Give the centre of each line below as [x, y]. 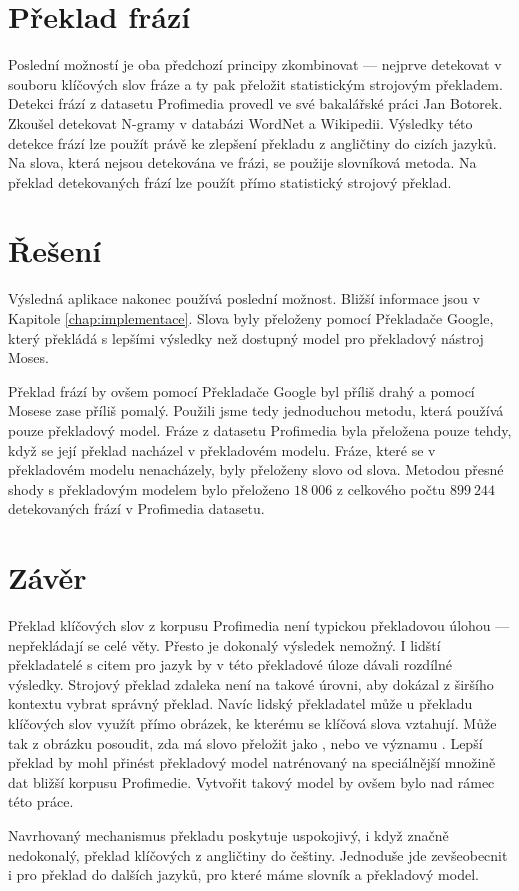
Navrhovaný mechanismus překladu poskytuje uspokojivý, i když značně [228, 835]
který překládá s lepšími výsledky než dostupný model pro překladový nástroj [246, 337]
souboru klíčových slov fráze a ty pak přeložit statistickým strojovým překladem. [255, 83]
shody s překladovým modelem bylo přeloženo [149, 488]
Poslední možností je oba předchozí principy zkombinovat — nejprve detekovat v [255, 64]
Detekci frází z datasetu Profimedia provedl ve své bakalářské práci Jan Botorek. [255, 103]
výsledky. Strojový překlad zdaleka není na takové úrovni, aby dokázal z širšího [251, 683]
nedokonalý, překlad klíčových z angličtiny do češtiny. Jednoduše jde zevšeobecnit [258, 854]
